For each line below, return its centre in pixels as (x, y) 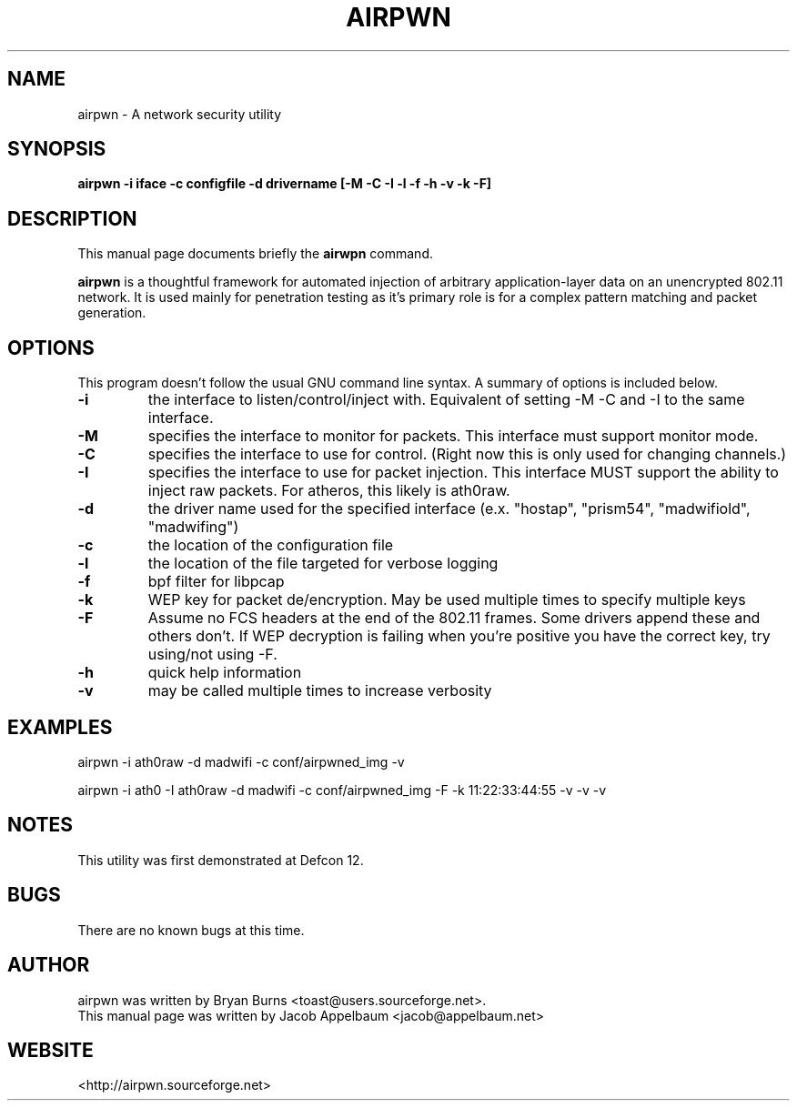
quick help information (225, 673)
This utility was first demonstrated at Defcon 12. (221, 860)
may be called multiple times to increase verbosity (320, 691)
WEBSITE (50, 1050)
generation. (112, 313)
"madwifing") (193, 527)
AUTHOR (49, 965)
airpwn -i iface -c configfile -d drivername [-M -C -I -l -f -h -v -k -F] (285, 184)
